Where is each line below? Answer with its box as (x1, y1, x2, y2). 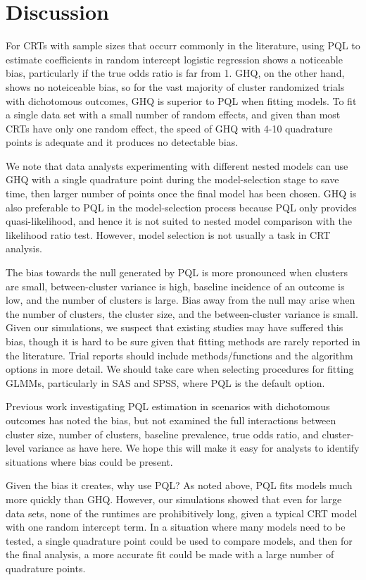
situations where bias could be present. (6, 454, 173, 469)
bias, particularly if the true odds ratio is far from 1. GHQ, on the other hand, (6, 66, 345, 80)
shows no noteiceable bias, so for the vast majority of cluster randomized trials (6, 79, 345, 94)
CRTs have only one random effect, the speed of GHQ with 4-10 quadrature (6, 121, 333, 135)
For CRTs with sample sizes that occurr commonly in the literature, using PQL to (6, 38, 360, 53)
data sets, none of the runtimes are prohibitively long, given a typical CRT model (6, 505, 358, 520)
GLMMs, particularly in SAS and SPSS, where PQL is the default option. (6, 375, 325, 390)
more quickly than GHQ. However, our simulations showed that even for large (6, 491, 342, 506)
